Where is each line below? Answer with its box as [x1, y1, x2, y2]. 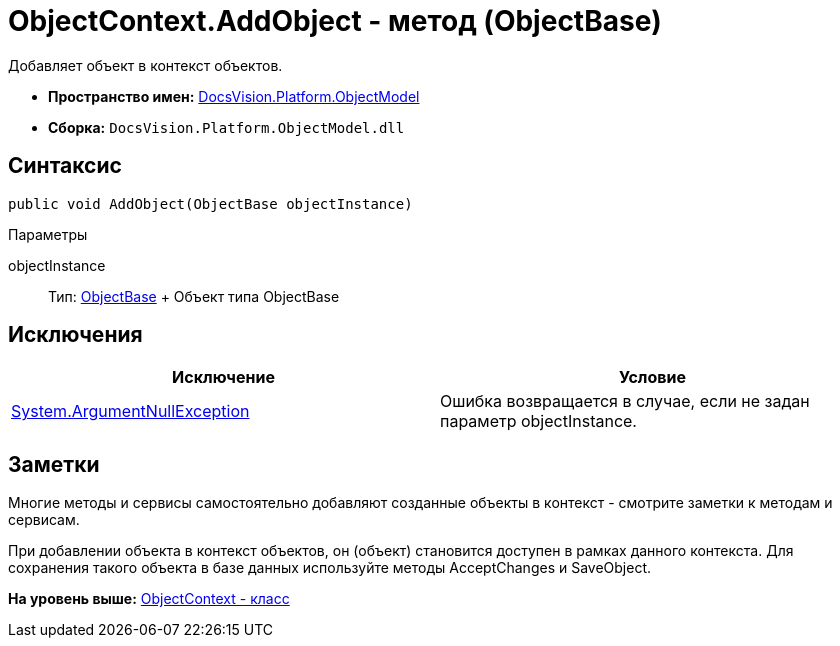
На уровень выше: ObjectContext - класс [8, 590, 290, 608]
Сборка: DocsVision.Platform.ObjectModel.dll [48, 118, 405, 136]
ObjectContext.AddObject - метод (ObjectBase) [8, 4, 662, 38]
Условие [619, 367, 686, 388]
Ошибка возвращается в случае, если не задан [440, 391, 810, 412]
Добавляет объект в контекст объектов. [8, 56, 283, 74]
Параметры [8, 225, 88, 243]
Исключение [172, 367, 275, 388]
